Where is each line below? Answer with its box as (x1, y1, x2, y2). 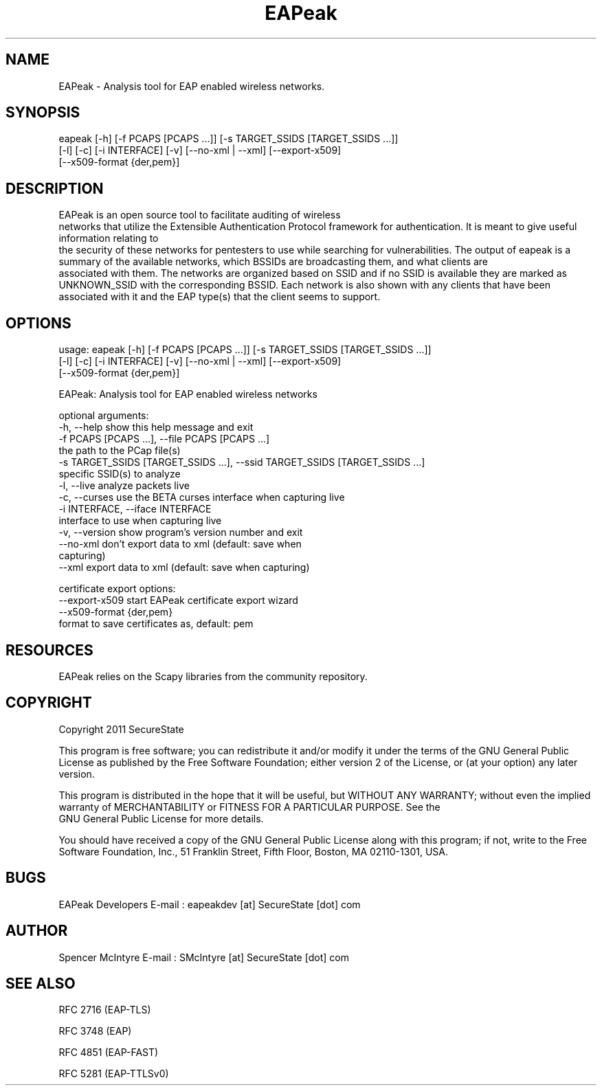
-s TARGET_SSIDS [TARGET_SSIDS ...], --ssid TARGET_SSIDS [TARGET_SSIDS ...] (58, 456, 425, 469)
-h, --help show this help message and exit (58, 421, 254, 434)
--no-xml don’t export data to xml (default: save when (58, 538, 302, 550)
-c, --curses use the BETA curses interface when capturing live (58, 491, 345, 504)
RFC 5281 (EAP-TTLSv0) (58, 1068, 169, 1080)
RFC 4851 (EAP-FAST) (58, 1046, 159, 1059)
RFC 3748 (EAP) (58, 1025, 132, 1037)
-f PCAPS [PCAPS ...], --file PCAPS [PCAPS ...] (58, 433, 270, 445)
